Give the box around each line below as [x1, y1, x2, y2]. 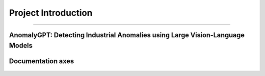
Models [9, 41, 33, 50]
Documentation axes [9, 57, 74, 65]
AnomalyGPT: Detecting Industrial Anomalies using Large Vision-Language [9, 31, 245, 39]
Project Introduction [9, 7, 93, 18]
